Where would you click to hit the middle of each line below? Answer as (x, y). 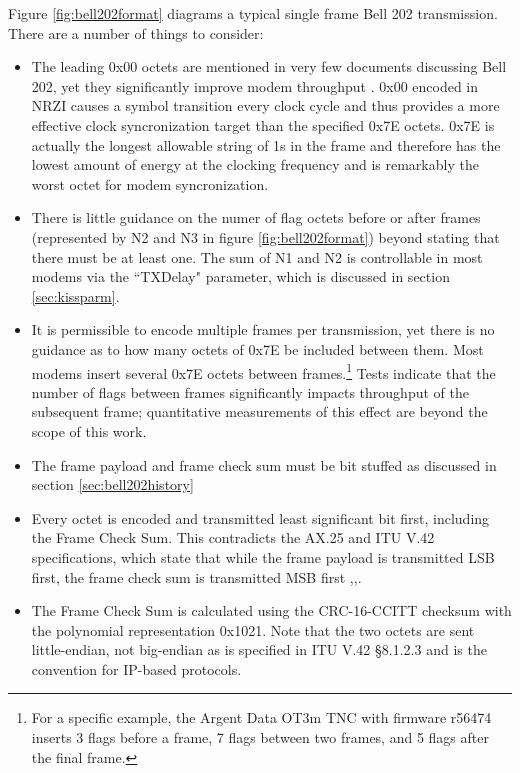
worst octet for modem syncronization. (150, 183)
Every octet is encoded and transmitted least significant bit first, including (260, 517)
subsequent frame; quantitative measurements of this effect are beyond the (259, 411)
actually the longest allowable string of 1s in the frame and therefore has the (266, 144)
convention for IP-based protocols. (136, 668)
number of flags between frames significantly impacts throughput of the (250, 391)
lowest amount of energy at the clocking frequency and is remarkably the (255, 164)
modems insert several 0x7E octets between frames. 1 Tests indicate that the (263, 371)
